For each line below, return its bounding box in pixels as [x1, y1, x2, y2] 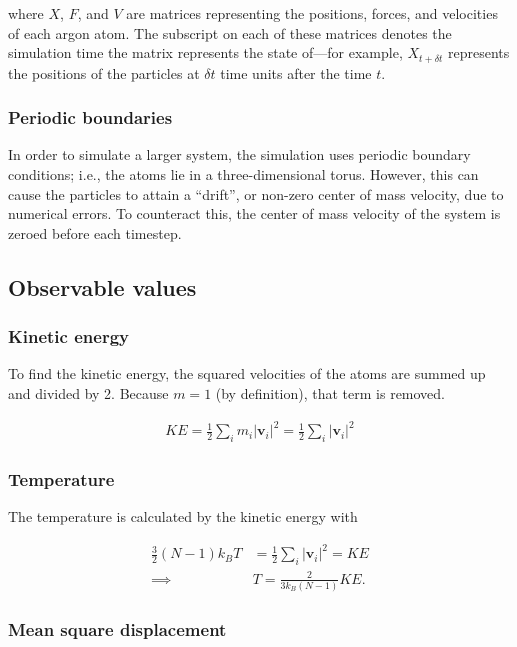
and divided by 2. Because [8, 383, 169, 404]
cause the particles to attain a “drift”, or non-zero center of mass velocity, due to [8, 183, 504, 204]
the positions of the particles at [8, 62, 200, 83]
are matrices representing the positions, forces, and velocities [126, 3, 498, 23]
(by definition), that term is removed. [215, 383, 446, 404]
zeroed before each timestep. [8, 222, 182, 243]
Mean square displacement [8, 616, 227, 641]
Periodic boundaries [8, 105, 173, 130]
